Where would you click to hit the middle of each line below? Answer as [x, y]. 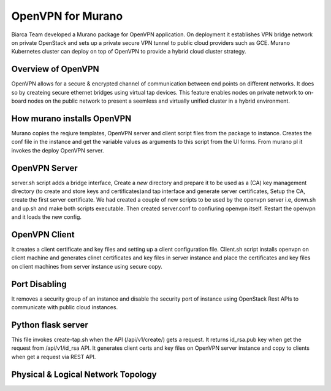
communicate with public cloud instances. [65, 307]
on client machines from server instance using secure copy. [87, 266]
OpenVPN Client [43, 235]
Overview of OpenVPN [55, 69]
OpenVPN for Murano [67, 16]
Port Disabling [39, 284]
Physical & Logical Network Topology [84, 374]
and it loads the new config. [47, 217]
